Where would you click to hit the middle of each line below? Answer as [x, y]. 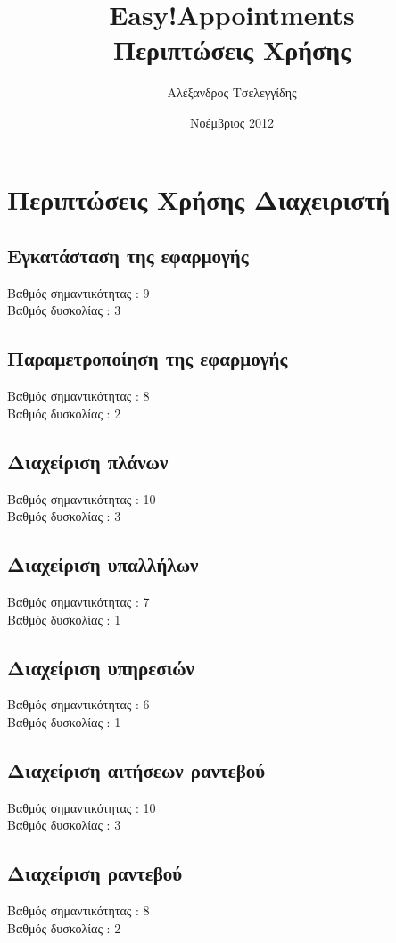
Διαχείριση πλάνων [88, 461]
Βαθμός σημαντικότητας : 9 [78, 292]
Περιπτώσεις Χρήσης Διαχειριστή [199, 199]
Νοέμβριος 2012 [232, 122]
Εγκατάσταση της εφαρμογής [128, 256]
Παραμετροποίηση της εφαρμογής [148, 358]
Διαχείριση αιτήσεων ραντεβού [136, 770]
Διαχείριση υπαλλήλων [103, 564]
